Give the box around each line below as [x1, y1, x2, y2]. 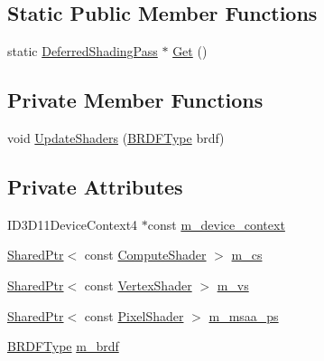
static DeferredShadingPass [7, 42, 158, 61]
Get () [172, 42, 208, 61]
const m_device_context [147, 214, 285, 233]
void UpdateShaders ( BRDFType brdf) [7, 128, 225, 147]
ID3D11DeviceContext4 [7, 214, 138, 233]
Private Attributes [7, 172, 183, 200]
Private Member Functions [7, 86, 264, 114]
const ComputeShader [84, 245, 207, 264]
